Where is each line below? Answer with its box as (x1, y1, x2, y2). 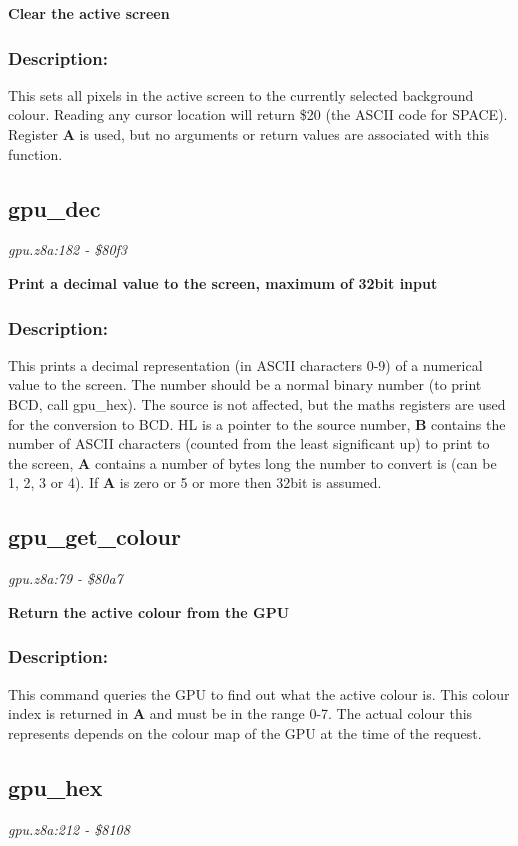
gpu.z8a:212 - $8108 (8, 818, 130, 839)
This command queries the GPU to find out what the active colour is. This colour (8, 683, 510, 704)
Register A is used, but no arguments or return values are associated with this (8, 124, 490, 144)
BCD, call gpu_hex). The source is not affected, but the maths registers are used (8, 393, 506, 414)
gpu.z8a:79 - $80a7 (8, 568, 123, 589)
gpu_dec (8, 192, 101, 223)
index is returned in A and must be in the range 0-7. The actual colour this (8, 703, 473, 724)
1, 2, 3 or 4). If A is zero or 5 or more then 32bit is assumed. (8, 472, 382, 493)
